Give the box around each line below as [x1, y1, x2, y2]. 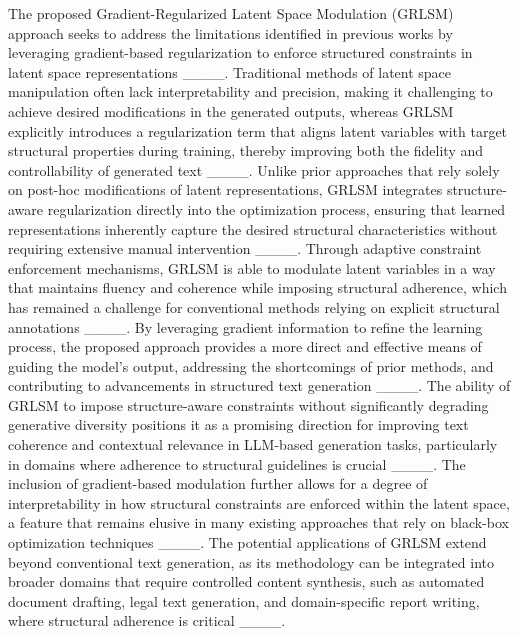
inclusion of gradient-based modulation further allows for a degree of [8, 473, 428, 494]
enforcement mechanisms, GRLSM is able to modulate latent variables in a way [8, 257, 496, 278]
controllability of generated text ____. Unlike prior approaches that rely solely [8, 159, 500, 180]
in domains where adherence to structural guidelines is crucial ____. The [8, 453, 466, 474]
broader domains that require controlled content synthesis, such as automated [8, 571, 485, 592]
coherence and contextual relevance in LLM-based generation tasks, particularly [8, 434, 498, 455]
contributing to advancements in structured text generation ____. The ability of [8, 375, 511, 396]
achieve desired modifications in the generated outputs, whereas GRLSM [8, 100, 454, 121]
